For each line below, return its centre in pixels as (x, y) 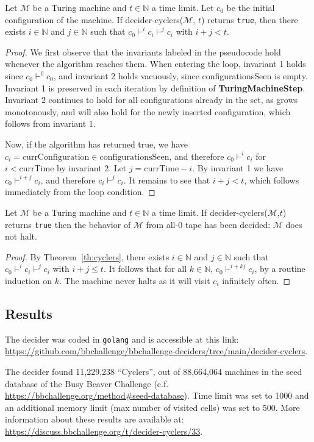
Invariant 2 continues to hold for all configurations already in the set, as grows (152, 100)
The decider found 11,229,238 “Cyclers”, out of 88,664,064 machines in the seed (154, 372)
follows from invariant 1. (50, 123)
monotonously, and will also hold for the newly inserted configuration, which (148, 111)
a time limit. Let (183, 7)
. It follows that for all (145, 269)
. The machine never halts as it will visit (135, 280)
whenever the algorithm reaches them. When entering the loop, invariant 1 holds (155, 64)
